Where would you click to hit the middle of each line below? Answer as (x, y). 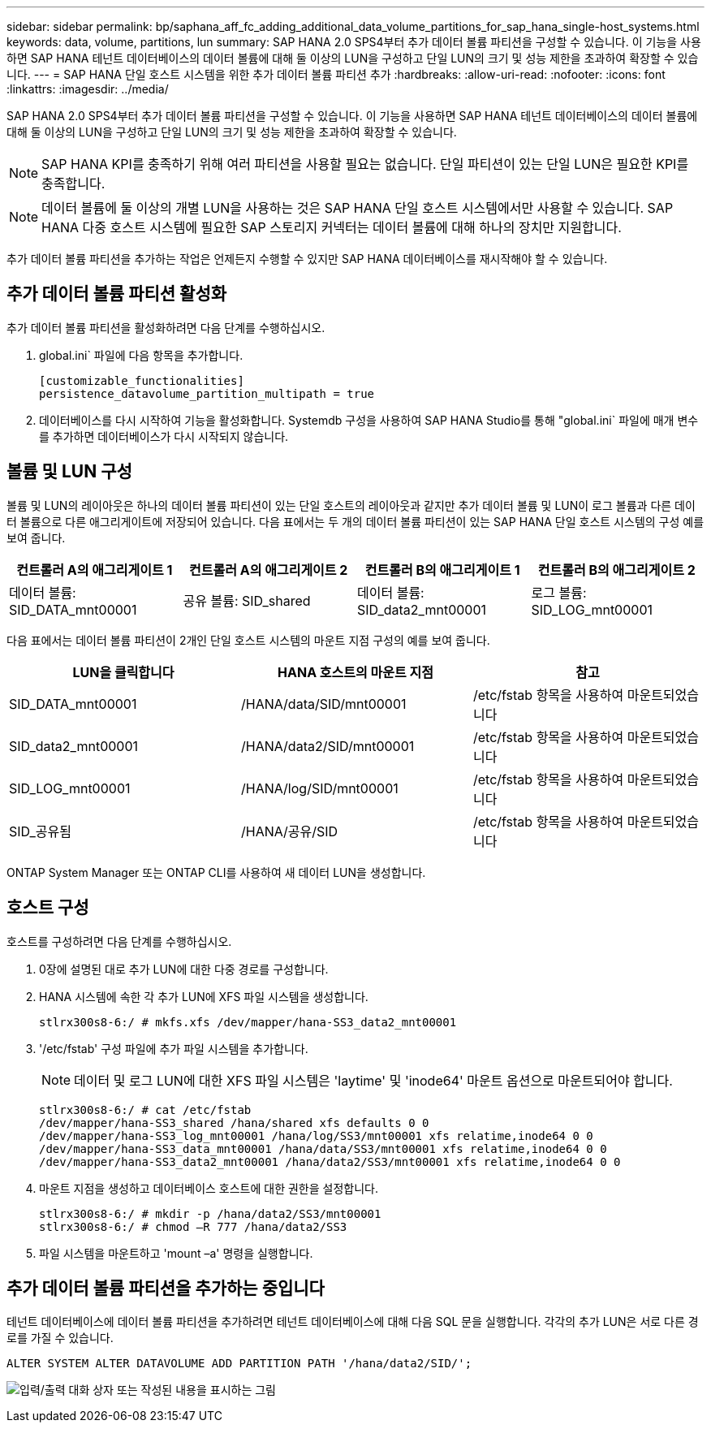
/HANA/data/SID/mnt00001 (323, 704)
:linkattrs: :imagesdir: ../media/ (88, 89)
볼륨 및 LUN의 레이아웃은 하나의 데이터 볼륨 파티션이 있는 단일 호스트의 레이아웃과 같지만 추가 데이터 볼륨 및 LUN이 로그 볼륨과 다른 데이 (351, 505)
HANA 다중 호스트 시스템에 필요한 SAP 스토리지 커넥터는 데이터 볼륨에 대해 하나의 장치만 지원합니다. (332, 227)
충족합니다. (73, 183)
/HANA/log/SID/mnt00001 (319, 788)
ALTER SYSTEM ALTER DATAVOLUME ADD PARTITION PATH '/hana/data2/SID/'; (239, 1364)
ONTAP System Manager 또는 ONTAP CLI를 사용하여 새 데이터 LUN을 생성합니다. (216, 872)
